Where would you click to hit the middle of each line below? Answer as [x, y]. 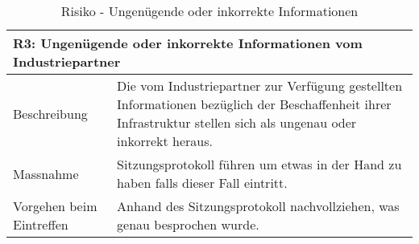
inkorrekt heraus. [165, 141]
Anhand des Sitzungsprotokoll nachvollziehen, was [258, 206]
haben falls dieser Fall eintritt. [202, 183]
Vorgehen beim [55, 206]
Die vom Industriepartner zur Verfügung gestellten [260, 85]
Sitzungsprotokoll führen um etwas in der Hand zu [259, 164]
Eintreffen [41, 224]
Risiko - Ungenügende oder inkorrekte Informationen [209, 11]
